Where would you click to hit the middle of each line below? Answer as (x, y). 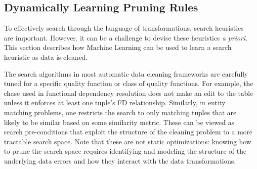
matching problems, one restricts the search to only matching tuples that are (120, 112)
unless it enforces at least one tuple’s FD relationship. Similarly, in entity (115, 103)
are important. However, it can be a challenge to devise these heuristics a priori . (126, 37)
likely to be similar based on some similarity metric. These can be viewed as (119, 122)
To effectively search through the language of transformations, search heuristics (124, 28)
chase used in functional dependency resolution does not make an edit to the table (128, 93)
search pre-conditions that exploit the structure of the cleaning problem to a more (128, 132)
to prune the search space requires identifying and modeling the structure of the (125, 151)
